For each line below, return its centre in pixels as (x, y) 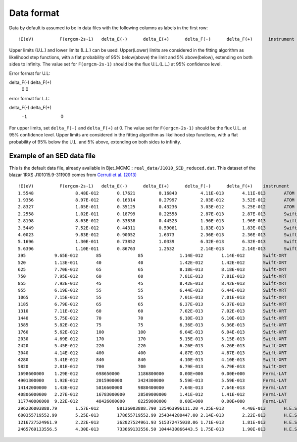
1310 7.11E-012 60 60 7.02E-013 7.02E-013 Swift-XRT (152, 311)
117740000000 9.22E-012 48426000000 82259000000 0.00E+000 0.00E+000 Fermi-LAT (152, 401)
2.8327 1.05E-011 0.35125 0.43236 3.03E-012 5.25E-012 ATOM (156, 207)
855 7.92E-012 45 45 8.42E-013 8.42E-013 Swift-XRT (152, 283)
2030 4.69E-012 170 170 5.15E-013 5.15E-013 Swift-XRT (152, 339)
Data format (34, 13)
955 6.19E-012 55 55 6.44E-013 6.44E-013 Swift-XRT (152, 290)
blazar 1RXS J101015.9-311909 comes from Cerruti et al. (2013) (73, 175)
